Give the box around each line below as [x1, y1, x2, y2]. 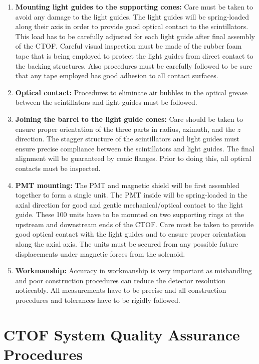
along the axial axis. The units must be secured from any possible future [15, 239, 238, 249]
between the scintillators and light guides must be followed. [15, 97, 197, 107]
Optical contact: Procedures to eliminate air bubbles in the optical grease [15, 87, 248, 97]
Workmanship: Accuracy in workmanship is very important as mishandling [15, 265, 252, 276]
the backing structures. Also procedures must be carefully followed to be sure [15, 60, 252, 71]
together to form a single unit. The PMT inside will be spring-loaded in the [15, 190, 247, 200]
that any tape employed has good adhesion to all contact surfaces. [15, 70, 218, 81]
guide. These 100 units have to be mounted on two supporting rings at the [15, 209, 244, 220]
